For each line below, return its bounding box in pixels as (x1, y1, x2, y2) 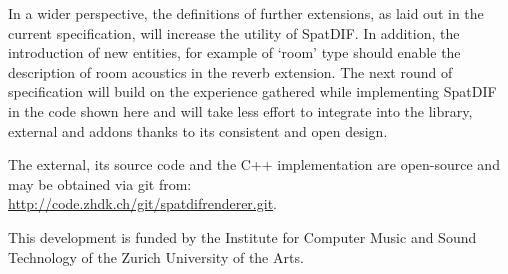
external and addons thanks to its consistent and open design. (8, 120, 388, 141)
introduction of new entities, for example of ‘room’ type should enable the (8, 42, 461, 63)
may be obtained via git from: (8, 173, 192, 194)
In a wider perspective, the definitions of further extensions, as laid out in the (8, 3, 484, 23)
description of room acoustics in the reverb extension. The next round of (8, 61, 453, 82)
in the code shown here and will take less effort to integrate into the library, (8, 100, 473, 121)
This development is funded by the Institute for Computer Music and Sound (8, 226, 477, 247)
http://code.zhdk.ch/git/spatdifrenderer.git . (8, 193, 277, 214)
